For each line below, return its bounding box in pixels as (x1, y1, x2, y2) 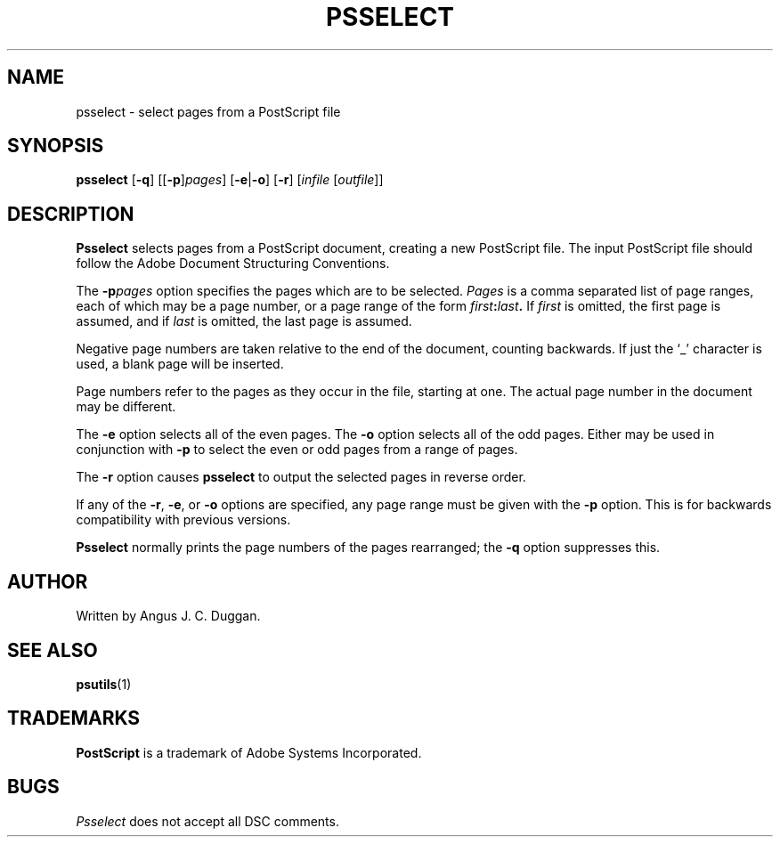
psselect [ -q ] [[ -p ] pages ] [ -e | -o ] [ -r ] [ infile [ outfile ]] (76, 172, 384, 188)
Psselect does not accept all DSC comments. (76, 813, 339, 829)
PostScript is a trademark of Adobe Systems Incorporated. (76, 744, 422, 760)
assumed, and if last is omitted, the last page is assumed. (76, 313, 412, 329)
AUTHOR (7, 570, 88, 593)
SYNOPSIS (7, 134, 104, 158)
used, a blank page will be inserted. (76, 356, 284, 372)
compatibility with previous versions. (76, 512, 291, 528)
